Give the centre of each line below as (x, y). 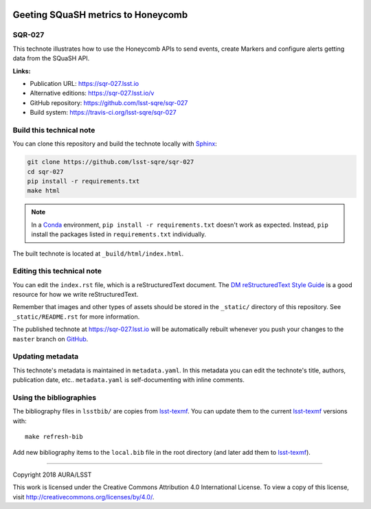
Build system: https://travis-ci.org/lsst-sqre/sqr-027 (103, 113)
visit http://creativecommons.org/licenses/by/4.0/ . (83, 497)
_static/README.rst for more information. (76, 317)
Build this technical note (54, 130)
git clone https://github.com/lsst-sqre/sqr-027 (111, 162)
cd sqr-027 (45, 171)
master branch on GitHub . (50, 339)
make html (44, 191)
